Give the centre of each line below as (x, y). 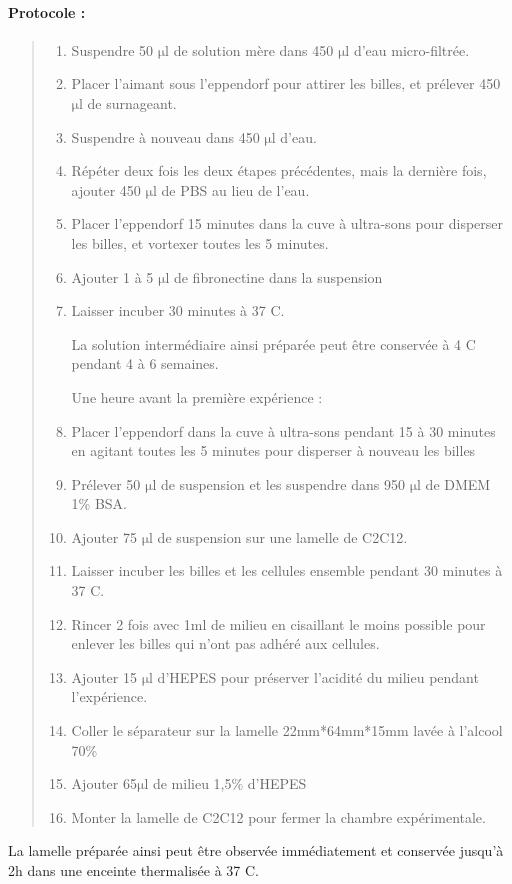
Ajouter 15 (104, 676)
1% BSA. (99, 503)
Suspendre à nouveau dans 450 (165, 136)
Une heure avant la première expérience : (197, 396)
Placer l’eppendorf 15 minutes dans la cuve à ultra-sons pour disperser (287, 223)
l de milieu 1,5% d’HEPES (225, 783)
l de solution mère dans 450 (249, 49)
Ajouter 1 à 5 (112, 276)
